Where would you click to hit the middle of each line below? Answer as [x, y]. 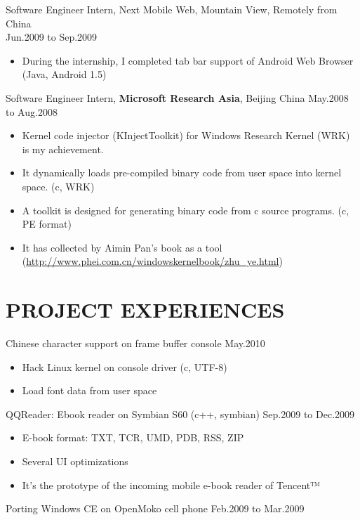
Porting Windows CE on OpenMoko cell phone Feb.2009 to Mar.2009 [155, 508]
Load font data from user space [89, 390]
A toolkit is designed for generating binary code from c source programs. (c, [186, 210]
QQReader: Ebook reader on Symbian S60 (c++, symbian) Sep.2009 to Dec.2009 [180, 414]
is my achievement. [63, 149]
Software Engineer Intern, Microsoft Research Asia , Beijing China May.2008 [177, 97]
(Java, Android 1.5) [64, 74]
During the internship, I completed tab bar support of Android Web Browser [188, 60]
